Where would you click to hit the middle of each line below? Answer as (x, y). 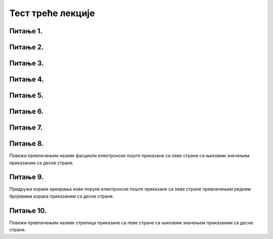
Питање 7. (26, 128)
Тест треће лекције (52, 13)
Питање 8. (27, 144)
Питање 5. (27, 96)
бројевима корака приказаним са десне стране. (62, 196)
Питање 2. (27, 47)
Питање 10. (28, 211)
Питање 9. (27, 177)
